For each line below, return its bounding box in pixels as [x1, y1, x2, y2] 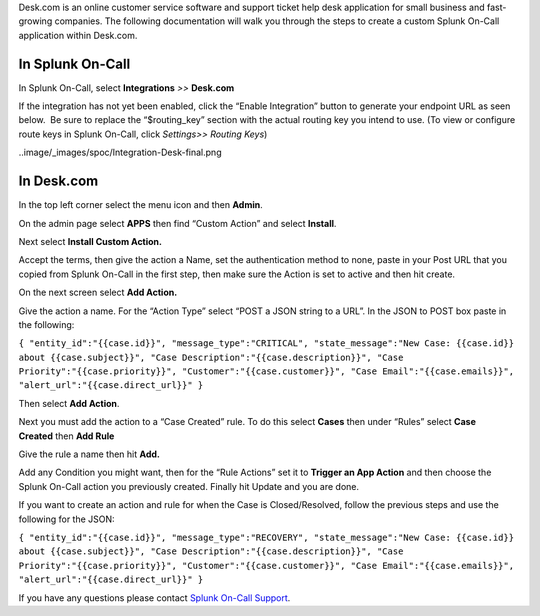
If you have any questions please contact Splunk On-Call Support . [18, 591, 291, 604]
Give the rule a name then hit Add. [18, 448, 160, 460]
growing [18, 15, 53, 27]
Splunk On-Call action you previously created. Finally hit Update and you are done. [18, 480, 360, 492]
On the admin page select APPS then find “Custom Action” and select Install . [18, 217, 337, 229]
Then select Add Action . [18, 397, 120, 409]
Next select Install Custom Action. [18, 235, 163, 247]
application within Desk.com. [18, 29, 138, 41]
